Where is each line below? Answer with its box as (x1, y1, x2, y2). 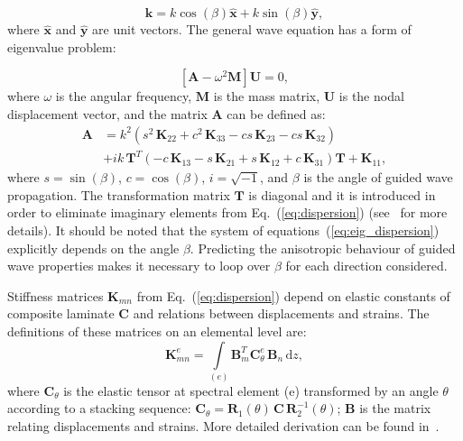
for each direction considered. (285, 256, 448, 275)
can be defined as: (227, 105, 326, 123)
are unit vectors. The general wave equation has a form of (92, 20, 412, 39)
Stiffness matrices (7, 286, 104, 305)
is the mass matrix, (213, 87, 320, 106)
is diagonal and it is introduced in (248, 185, 436, 204)
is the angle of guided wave (303, 168, 453, 187)
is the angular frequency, (55, 87, 192, 106)
